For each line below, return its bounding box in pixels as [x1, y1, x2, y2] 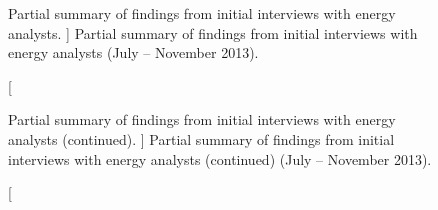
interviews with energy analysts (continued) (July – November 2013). [8, 148, 432, 169]
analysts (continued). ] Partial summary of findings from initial [8, 128, 395, 149]
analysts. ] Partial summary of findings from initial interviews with [8, 22, 418, 43]
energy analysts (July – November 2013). [8, 42, 259, 63]
